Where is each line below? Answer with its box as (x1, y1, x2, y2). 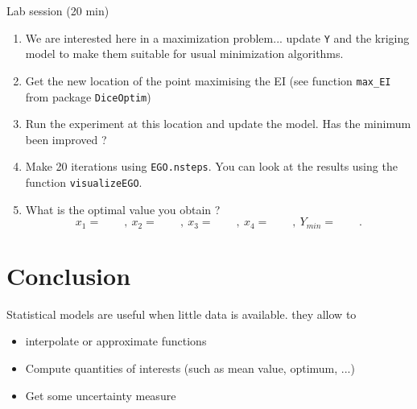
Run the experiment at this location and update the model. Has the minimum (25, 115, 411, 132)
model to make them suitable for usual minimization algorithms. (25, 45, 344, 62)
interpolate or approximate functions (25, 333, 207, 349)
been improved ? (25, 130, 107, 147)
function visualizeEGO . (25, 174, 142, 190)
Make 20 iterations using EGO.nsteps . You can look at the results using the (25, 158, 398, 175)
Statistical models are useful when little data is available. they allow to (6, 305, 357, 322)
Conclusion (6, 258, 131, 291)
